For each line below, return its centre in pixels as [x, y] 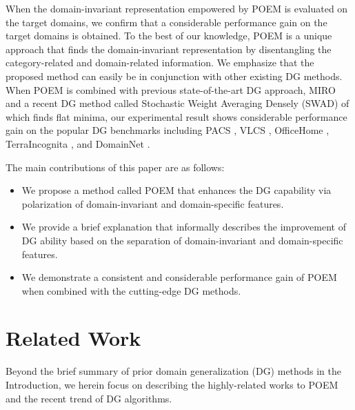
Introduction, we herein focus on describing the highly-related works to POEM [172, 384]
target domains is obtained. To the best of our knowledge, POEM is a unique [169, 36]
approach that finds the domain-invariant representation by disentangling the [169, 49]
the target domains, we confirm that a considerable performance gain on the [166, 22]
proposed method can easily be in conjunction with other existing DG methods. [174, 76]
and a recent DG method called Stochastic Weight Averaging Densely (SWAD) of [177, 103]
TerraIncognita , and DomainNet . [78, 143]
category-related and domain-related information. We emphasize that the [160, 62]
